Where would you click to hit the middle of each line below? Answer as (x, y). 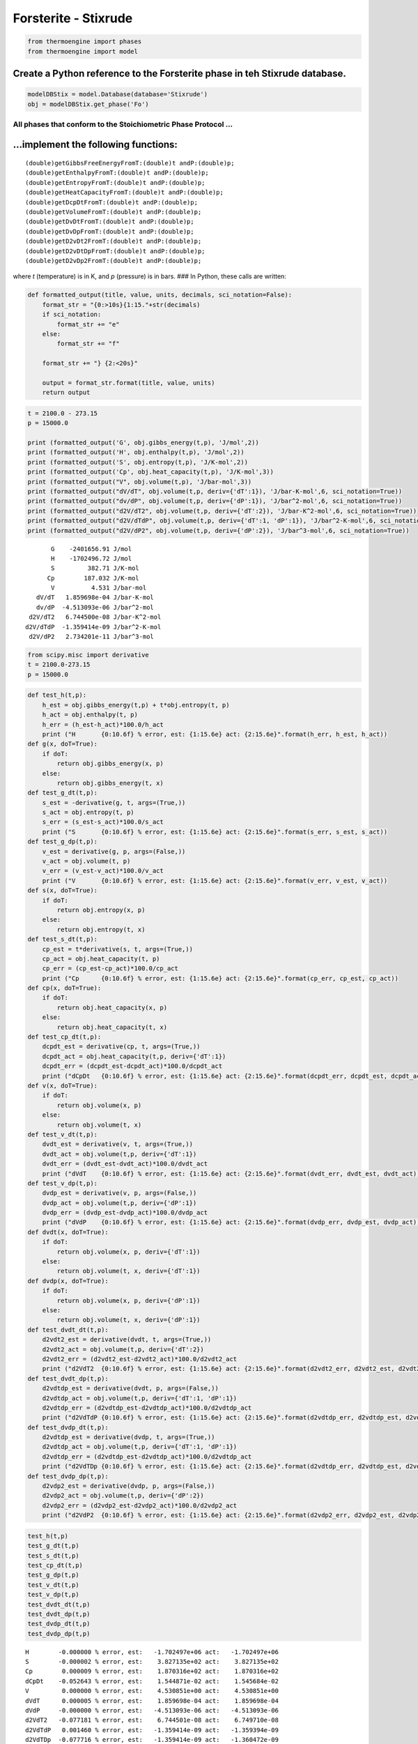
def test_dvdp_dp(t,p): (68, 1476)
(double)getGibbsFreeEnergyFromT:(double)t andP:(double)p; (130, 163)
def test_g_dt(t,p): (62, 793)
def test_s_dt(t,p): (62, 939)
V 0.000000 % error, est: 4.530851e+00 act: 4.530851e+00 (152, 1691)
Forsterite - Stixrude (73, 18)
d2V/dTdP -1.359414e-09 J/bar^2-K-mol (93, 627)
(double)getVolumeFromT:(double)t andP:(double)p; (114, 212)
